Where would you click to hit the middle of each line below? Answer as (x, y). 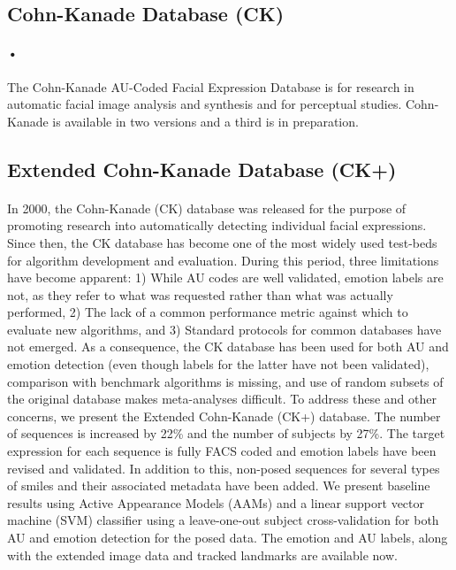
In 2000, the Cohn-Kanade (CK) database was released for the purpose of (207, 208)
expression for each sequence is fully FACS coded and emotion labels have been (222, 451)
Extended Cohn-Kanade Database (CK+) (202, 169)
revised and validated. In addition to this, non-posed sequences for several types (224, 468)
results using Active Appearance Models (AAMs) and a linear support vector (216, 502)
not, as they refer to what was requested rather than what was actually (200, 294)
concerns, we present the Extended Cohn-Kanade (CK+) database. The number (224, 416)
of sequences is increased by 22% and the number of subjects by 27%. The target (226, 433)
